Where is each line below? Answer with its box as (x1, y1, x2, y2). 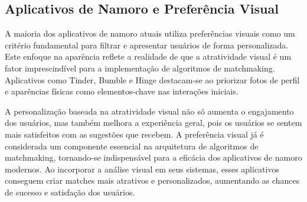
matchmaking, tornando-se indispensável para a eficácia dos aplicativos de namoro (5, 151, 302, 164)
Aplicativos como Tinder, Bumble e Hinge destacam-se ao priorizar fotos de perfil (5, 73, 300, 86)
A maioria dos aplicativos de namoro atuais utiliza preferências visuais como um (5, 27, 295, 40)
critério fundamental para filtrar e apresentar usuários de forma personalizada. (5, 38, 289, 51)
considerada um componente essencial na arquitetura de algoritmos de (5, 139, 259, 152)
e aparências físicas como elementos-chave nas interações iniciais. (5, 85, 239, 97)
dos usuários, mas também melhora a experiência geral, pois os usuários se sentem (5, 116, 302, 129)
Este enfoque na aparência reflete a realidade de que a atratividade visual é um (5, 50, 292, 63)
